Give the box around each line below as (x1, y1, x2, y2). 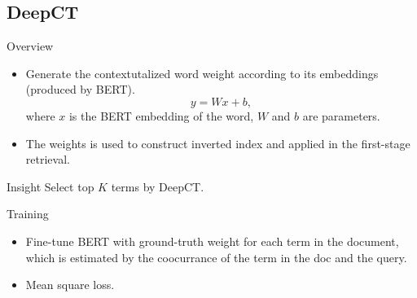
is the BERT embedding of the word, (68, 107, 254, 124)
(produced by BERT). (25, 81, 135, 98)
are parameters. (302, 107, 380, 124)
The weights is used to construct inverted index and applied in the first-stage (25, 134, 410, 151)
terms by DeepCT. (111, 177, 204, 195)
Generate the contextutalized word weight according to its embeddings (25, 64, 379, 81)
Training (7, 205, 49, 222)
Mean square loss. (25, 276, 115, 293)
